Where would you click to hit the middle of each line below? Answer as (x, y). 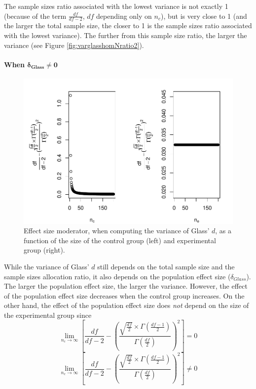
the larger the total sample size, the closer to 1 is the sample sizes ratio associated (128, 25)
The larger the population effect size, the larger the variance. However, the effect (126, 286)
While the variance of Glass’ (47, 266)
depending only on (124, 16)
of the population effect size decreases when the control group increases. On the (124, 295)
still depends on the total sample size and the (166, 266)
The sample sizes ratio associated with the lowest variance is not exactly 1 (116, 6)
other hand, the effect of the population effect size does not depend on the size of (127, 305)
